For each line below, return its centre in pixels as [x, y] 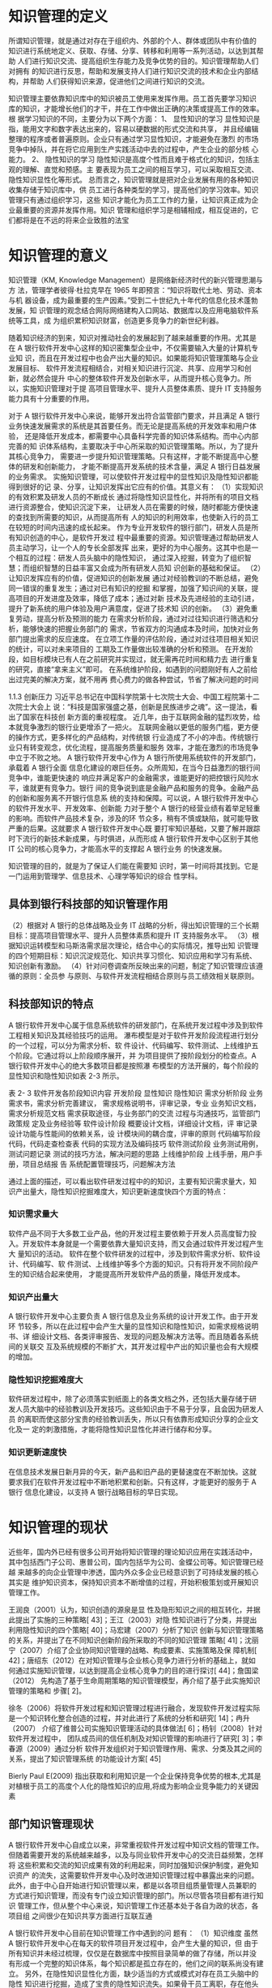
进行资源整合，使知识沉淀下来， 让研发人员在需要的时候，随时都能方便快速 [134, 507]
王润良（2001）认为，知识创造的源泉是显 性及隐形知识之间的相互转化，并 [131, 1609]
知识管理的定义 [58, 17]
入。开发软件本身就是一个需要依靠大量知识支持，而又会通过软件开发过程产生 [136, 1243]
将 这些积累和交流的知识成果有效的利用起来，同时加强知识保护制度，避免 [130, 1866]
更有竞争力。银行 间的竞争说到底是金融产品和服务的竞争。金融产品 [147, 788]
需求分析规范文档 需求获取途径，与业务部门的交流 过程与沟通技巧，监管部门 [134, 1113]
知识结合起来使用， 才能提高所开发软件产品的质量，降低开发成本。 [133, 1273]
